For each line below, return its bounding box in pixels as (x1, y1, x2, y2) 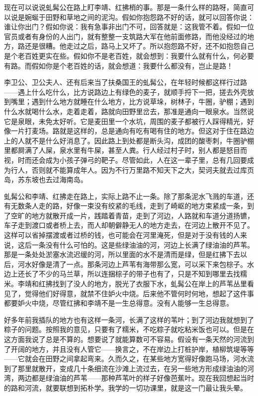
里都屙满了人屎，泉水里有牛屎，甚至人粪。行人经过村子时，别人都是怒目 (4, 145, 240, 155)
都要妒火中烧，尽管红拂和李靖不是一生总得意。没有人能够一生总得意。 (4, 298, 233, 308)
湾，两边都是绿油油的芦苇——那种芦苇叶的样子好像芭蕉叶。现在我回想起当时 (4, 373, 254, 383)
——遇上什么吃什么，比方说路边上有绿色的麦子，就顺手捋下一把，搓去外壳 (4, 86, 247, 97)
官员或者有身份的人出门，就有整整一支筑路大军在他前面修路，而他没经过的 (4, 31, 247, 41)
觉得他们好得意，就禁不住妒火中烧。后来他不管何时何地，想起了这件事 (24, 288, 254, 298)
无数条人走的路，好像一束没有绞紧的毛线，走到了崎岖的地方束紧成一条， (10, 200, 247, 211)
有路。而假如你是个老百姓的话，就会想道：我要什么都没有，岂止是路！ (4, 60, 233, 70)
